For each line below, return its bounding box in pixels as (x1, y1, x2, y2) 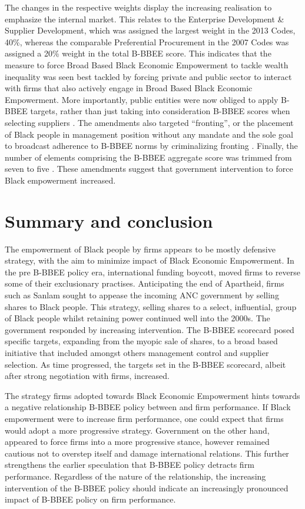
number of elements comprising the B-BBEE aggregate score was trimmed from (5, 151, 292, 163)
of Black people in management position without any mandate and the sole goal (5, 128, 293, 140)
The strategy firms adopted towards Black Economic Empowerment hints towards (5, 389, 300, 401)
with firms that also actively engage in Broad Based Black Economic (5, 82, 253, 94)
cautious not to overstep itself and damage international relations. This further (5, 447, 289, 459)
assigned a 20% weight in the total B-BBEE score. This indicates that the (5, 47, 271, 59)
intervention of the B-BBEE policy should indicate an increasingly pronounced (5, 481, 289, 494)
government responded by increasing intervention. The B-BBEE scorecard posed (5, 323, 294, 335)
